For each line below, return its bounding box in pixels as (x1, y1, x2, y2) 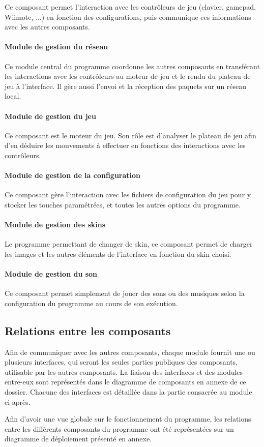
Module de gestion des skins (5, 219, 106, 230)
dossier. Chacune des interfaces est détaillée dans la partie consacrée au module (5, 386, 252, 397)
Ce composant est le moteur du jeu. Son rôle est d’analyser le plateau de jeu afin (5, 130, 256, 140)
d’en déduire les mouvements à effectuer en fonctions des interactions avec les (5, 140, 246, 151)
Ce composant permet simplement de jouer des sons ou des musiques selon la (5, 288, 245, 299)
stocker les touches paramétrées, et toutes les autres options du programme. (5, 199, 241, 210)
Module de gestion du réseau (5, 41, 108, 52)
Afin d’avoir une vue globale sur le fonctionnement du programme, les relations (5, 413, 251, 424)
